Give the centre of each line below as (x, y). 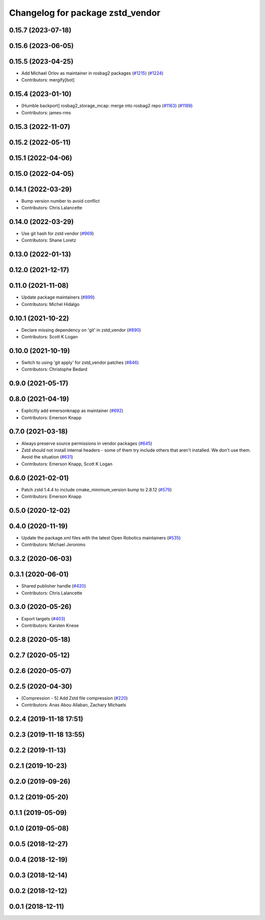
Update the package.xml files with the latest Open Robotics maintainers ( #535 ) (101, 537)
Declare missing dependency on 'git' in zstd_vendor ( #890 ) (81, 330)
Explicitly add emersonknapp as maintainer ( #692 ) (72, 411)
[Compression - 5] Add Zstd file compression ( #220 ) (75, 698)
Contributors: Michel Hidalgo (50, 304)
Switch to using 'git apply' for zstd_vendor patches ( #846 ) (80, 362)
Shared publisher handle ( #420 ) (54, 586)
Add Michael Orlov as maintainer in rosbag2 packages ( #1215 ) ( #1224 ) (93, 73)
